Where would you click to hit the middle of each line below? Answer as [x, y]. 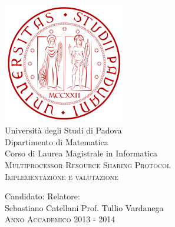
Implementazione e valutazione [62, 176]
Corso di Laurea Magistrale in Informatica [81, 153]
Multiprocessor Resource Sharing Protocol [88, 164]
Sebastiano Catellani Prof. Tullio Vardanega [84, 207]
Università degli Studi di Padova [63, 130]
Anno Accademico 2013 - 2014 [60, 219]
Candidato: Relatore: [42, 196]
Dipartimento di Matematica [57, 141]
